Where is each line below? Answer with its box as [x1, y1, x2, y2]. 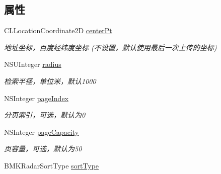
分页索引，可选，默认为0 [4, 110, 86, 120]
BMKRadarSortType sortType [4, 160, 99, 170]
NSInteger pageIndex [4, 93, 68, 103]
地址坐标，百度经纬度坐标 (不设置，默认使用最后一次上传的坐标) [4, 42, 217, 52]
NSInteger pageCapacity [4, 126, 79, 137]
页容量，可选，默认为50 [4, 143, 82, 154]
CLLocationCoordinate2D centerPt [4, 25, 112, 36]
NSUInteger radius [4, 59, 61, 69]
